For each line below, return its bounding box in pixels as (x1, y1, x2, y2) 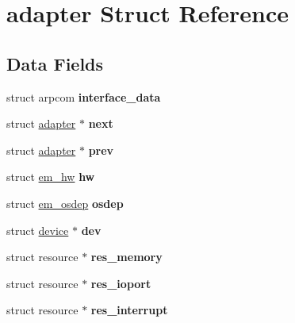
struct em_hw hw (6, 168, 95, 185)
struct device (6, 221, 69, 238)
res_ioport (90, 275, 151, 291)
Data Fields (6, 51, 104, 75)
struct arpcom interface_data (6, 88, 161, 105)
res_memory (90, 248, 163, 265)
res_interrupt (90, 302, 168, 318)
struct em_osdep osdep (6, 194, 124, 211)
